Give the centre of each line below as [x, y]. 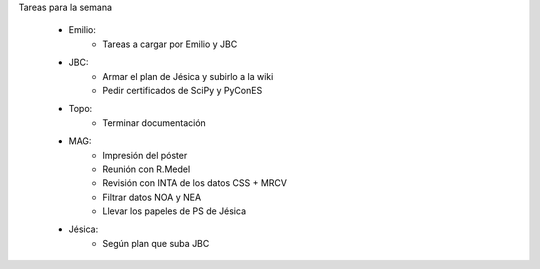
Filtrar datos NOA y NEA [152, 197]
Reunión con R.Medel [146, 169]
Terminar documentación [154, 122]
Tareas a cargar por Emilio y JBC [170, 44]
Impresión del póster [145, 155]
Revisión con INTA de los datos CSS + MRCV [194, 183]
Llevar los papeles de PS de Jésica [174, 211]
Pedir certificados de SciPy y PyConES [182, 90]
